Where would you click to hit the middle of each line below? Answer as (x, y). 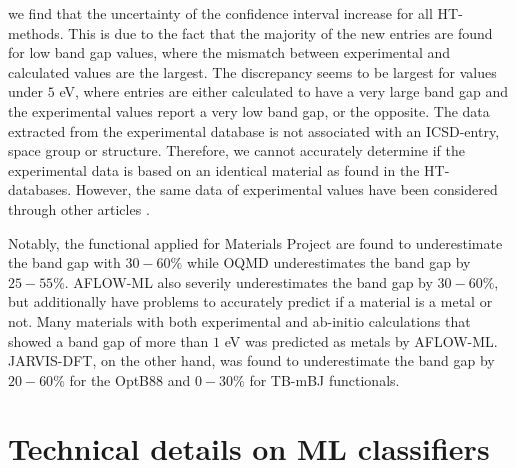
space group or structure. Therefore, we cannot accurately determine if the (237, 150)
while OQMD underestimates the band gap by (328, 262)
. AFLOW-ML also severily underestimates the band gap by (248, 281)
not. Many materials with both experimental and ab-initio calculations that (239, 320)
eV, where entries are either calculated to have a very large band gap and (284, 91)
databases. (40, 189)
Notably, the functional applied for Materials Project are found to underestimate (255, 242)
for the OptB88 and (130, 379)
